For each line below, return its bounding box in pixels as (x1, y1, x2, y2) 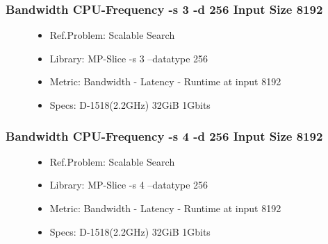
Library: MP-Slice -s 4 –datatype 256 (49, 177, 208, 192)
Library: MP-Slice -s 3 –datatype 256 (49, 51, 208, 65)
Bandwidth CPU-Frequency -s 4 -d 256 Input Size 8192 (6, 127, 323, 144)
